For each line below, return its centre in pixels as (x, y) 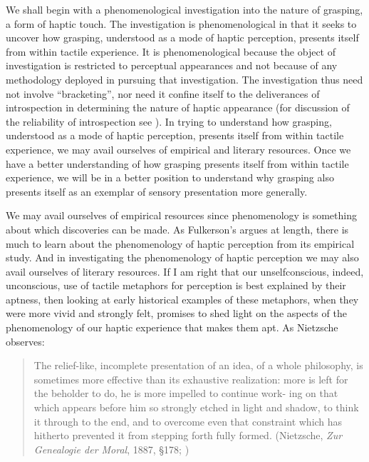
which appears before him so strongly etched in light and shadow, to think (196, 407)
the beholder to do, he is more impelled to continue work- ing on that (186, 393)
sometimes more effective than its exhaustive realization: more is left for (191, 379)
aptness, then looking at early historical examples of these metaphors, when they (182, 299)
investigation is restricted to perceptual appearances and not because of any (172, 65)
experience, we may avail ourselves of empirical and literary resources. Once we (178, 149)
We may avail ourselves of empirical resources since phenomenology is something (181, 215)
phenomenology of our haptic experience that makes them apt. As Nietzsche (172, 327)
